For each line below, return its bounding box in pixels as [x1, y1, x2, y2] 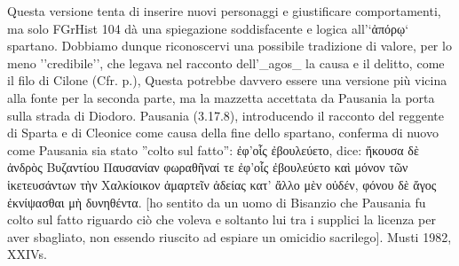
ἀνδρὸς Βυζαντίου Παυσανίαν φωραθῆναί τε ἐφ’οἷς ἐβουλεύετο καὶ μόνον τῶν [7, 158, 408, 176]
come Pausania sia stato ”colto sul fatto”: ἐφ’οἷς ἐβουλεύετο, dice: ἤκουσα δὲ [7, 140, 419, 159]
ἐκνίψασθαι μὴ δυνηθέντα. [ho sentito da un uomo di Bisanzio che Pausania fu [7, 192, 426, 211]
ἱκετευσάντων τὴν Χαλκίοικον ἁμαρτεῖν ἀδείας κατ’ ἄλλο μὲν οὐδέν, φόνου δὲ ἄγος [7, 175, 437, 193]
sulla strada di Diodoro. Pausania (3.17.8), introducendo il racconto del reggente [7, 106, 445, 124]
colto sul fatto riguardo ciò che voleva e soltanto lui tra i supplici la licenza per [7, 210, 436, 229]
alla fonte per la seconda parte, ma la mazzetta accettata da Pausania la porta [7, 88, 435, 106]
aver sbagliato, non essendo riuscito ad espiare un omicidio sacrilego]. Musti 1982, [7, 227, 452, 246]
